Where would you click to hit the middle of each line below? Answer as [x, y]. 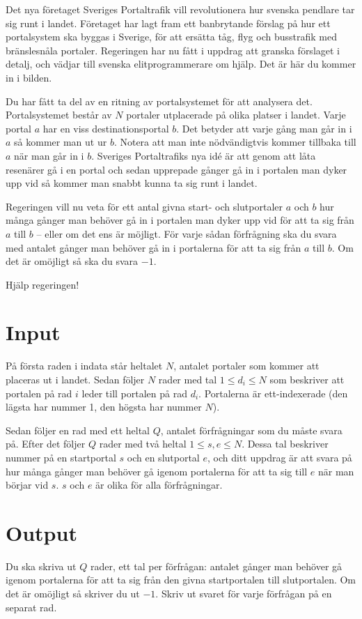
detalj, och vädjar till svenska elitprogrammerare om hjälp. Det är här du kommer [181, 64]
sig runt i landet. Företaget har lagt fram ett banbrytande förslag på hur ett [168, 23]
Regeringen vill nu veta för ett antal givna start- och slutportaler [144, 206]
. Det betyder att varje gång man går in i [264, 128]
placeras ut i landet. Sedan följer [75, 379]
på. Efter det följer [46, 444]
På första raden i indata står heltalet [84, 366]
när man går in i [49, 155]
